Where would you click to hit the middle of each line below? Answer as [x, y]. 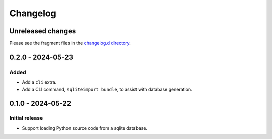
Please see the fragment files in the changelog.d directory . [70, 43]
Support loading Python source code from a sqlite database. [85, 128]
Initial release [26, 118]
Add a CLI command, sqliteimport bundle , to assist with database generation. [107, 89]
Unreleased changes [43, 31]
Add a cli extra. [39, 82]
